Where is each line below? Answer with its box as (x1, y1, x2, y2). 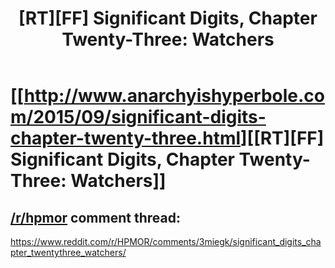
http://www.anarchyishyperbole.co (23, 85, 325, 107)
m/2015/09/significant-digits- (10, 106, 267, 129)
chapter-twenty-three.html (10, 127, 242, 150)
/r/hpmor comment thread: (10, 209, 181, 226)
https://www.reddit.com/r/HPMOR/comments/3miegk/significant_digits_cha (10, 236, 322, 247)
